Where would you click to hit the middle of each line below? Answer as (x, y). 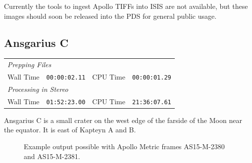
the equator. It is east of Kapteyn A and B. (70, 130)
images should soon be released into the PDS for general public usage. (110, 16)
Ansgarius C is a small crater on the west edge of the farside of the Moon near (123, 120)
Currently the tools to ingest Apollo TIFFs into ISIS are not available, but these (126, 6)
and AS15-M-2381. (52, 156)
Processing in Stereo (38, 89)
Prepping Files (29, 64)
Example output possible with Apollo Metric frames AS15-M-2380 (124, 146)
